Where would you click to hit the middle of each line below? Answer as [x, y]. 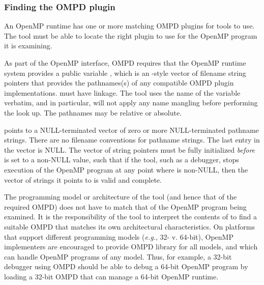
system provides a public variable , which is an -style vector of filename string [125, 73]
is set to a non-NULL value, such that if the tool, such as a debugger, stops [122, 160]
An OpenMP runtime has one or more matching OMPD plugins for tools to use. [129, 26]
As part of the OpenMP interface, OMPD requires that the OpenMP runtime [125, 63]
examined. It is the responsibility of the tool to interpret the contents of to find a [131, 217]
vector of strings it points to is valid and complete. [83, 179]
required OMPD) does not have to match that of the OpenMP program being [125, 206]
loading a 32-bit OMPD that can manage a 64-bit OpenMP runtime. [111, 276]
